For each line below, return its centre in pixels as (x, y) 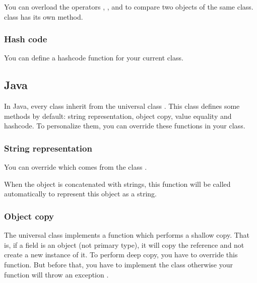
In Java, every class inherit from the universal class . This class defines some (122, 106)
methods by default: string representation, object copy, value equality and (118, 116)
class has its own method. (44, 16)
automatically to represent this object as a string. (80, 194)
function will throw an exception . (56, 274)
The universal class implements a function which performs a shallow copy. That (127, 235)
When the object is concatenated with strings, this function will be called (117, 184)
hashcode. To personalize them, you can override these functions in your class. (125, 126)
